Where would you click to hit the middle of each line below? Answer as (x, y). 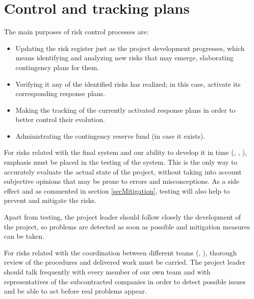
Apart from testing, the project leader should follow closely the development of (122, 217)
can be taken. (24, 236)
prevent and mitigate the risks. (50, 200)
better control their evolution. (60, 119)
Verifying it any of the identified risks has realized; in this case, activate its (128, 84)
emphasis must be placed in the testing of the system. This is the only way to (121, 162)
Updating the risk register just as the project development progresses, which (130, 48)
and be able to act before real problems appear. (76, 291)
